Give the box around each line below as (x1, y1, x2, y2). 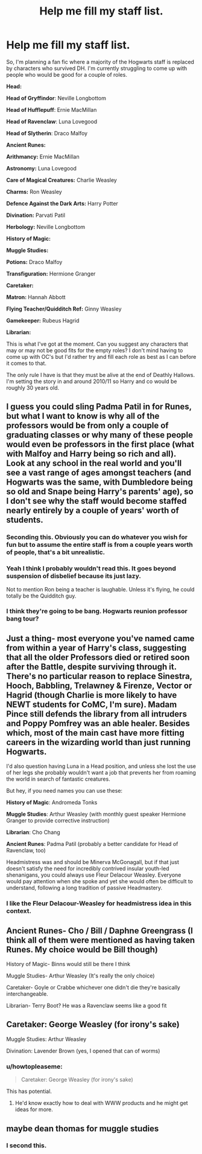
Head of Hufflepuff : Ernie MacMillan (6, 106, 97, 113)
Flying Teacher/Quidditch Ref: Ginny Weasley (6, 305, 122, 312)
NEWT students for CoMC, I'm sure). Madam (6, 699, 177, 709)
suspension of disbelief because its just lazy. (6, 572, 142, 581)
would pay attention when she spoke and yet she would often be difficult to (6, 878, 193, 885)
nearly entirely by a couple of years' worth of (6, 506, 179, 516)
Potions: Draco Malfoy (6, 258, 63, 265)
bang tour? (6, 614, 39, 623)
